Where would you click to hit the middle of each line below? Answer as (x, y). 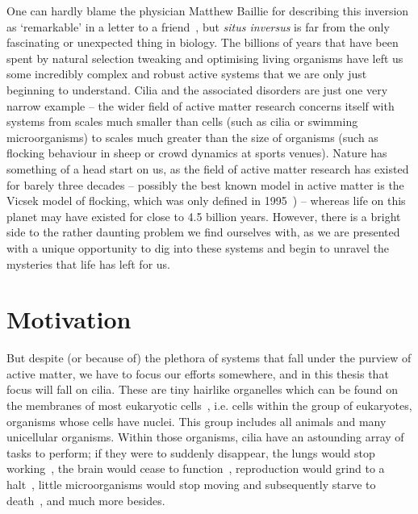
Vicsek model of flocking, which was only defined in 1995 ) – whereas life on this (206, 201)
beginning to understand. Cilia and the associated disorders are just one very (197, 89)
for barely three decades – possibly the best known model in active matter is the (205, 184)
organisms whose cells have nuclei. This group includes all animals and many (196, 421)
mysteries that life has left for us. (88, 263)
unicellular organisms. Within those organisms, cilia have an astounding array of (205, 437)
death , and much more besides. (86, 500)
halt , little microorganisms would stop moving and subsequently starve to (191, 484)
